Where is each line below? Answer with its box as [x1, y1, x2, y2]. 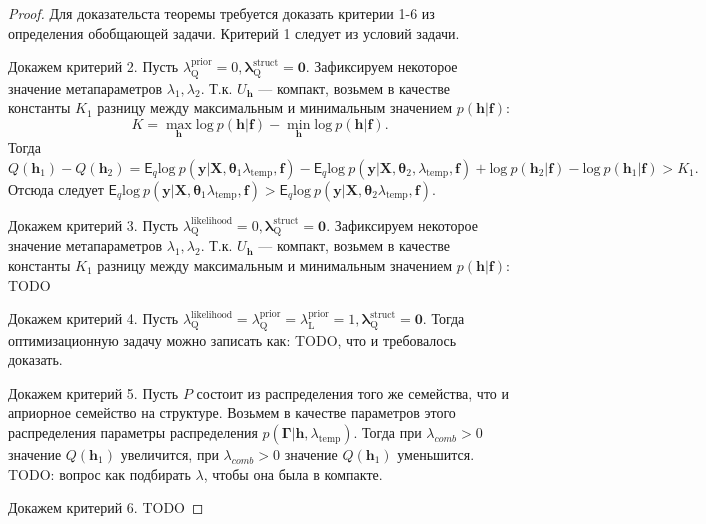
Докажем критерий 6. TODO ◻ [8, 497, 204, 518]
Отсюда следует [8, 178, 104, 199]
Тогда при [362, 421, 422, 442]
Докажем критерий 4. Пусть [8, 308, 179, 329]
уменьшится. [397, 443, 475, 464]
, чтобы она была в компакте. [203, 463, 383, 484]
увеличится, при [120, 443, 219, 464]
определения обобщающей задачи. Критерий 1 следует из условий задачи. [8, 22, 460, 43]
